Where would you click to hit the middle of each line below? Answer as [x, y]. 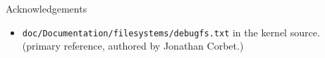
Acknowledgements [47, 8]
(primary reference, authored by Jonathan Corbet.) [133, 46]
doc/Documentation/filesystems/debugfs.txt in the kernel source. [171, 32]
